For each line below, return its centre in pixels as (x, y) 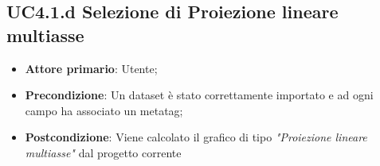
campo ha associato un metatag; (104, 110)
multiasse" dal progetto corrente (103, 152)
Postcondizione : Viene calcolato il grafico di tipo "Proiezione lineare (196, 137)
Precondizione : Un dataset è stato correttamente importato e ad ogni (199, 95)
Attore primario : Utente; (91, 68)
